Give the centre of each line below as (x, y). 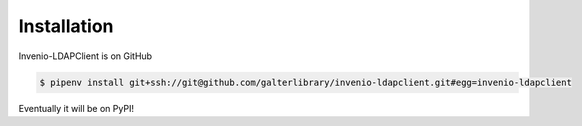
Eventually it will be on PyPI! (76, 108)
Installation (66, 26)
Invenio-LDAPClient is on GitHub (85, 56)
